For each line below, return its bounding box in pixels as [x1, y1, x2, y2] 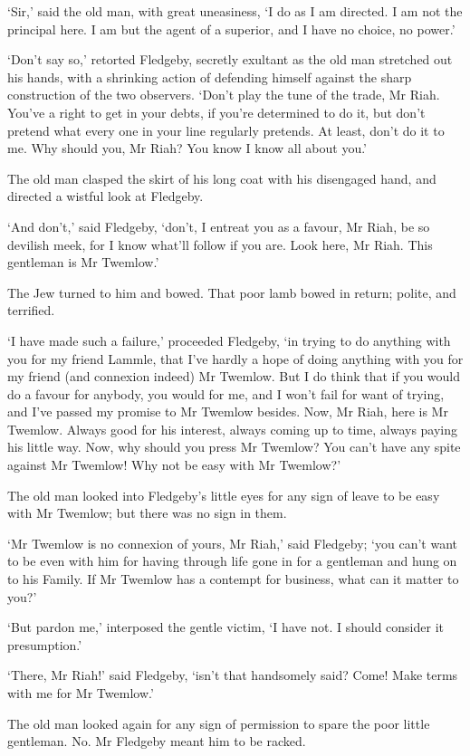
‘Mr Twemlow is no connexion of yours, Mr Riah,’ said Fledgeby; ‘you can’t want [7, 533, 457, 552]
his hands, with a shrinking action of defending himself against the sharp [7, 67, 412, 86]
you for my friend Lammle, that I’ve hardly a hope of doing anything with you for [7, 349, 464, 368]
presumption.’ [7, 635, 82, 654]
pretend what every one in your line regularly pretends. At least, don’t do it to [7, 120, 445, 139]
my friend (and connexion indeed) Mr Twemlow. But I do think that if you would [7, 367, 461, 386]
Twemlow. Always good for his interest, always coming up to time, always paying [7, 419, 458, 438]
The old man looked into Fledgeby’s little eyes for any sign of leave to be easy [7, 485, 440, 504]
